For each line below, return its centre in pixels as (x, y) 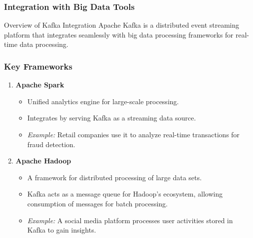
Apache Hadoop (43, 161)
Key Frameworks (38, 66)
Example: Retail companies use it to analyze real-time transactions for (133, 134)
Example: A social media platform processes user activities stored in (130, 220)
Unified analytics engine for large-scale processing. (103, 101)
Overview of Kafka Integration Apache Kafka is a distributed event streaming (122, 25)
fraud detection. (51, 144)
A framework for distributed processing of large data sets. (114, 177)
